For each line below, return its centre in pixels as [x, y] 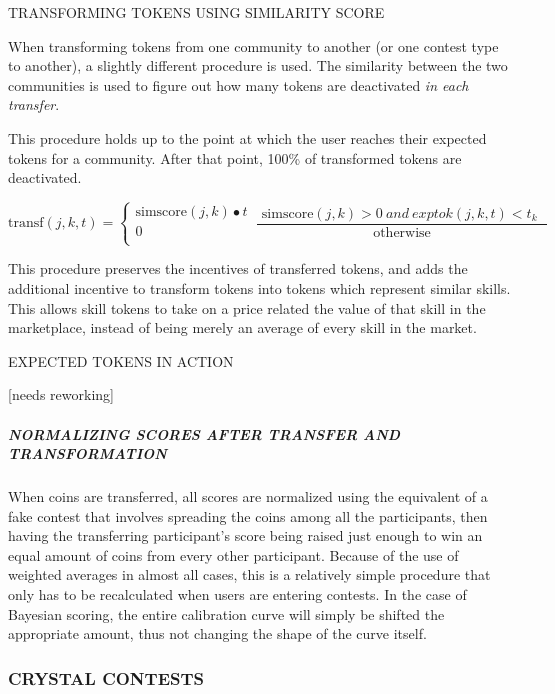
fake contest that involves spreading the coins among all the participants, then [248, 515]
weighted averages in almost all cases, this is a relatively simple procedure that [249, 574]
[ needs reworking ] [61, 394]
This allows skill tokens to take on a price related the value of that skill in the [247, 307]
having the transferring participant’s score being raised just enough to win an [245, 535]
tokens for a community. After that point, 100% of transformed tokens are [235, 157]
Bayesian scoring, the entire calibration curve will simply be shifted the [226, 613]
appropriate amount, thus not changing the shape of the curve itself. [217, 633]
